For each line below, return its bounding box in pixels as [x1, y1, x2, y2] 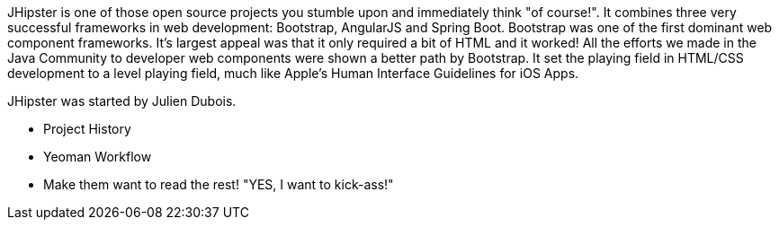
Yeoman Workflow [43, 149, 152, 164]
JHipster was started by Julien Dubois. [7, 93, 237, 109]
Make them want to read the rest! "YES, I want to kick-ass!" [43, 177, 394, 192]
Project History [43, 121, 131, 136]
